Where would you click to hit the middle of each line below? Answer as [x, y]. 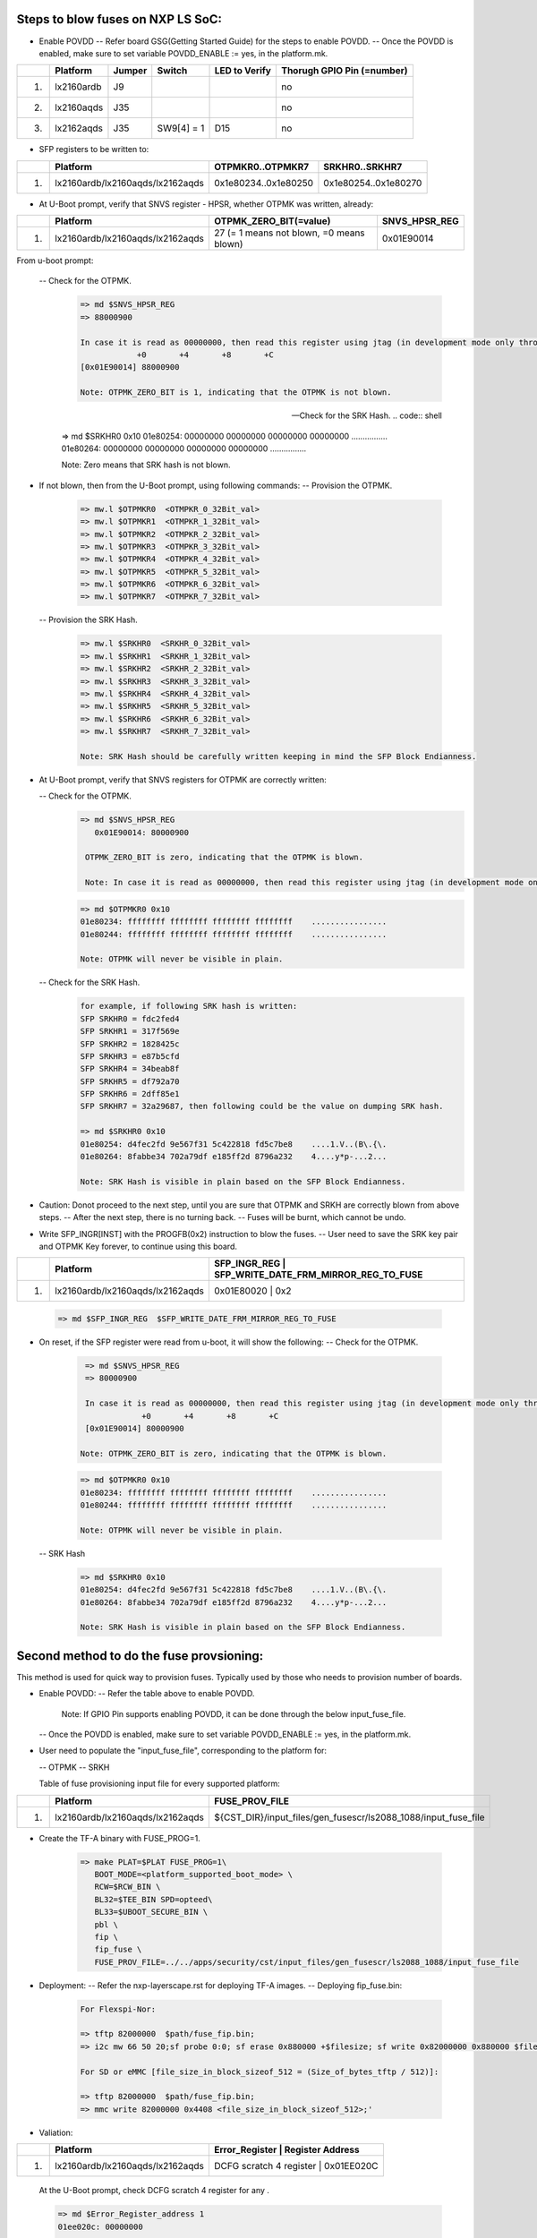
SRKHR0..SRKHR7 [363, 167]
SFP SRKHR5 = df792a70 [130, 1081]
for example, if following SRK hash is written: [189, 1006]
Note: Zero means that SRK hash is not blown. [146, 465]
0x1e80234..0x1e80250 [263, 183]
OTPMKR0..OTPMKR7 [261, 167]
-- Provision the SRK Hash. [88, 620]
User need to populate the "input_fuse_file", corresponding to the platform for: [183, 1751]
